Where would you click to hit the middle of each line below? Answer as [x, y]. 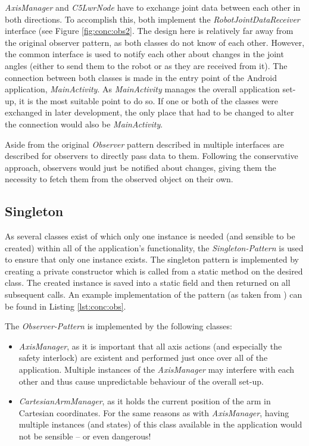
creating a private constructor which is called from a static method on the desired [154, 271]
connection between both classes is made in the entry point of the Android [141, 77]
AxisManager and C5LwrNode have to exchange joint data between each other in [153, 7]
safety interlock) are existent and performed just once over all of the [143, 358]
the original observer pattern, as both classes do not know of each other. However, [155, 42]
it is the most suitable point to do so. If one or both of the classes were [149, 100]
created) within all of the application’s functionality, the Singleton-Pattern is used [154, 247]
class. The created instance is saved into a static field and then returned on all [148, 283]
